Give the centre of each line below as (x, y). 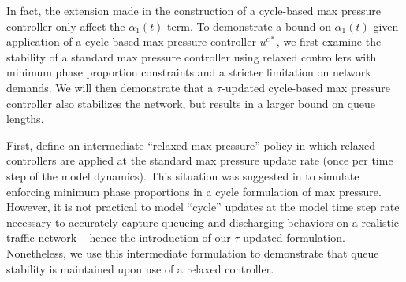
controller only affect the (66, 26)
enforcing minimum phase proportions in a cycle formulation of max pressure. (194, 191)
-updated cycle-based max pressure (306, 87)
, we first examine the (329, 41)
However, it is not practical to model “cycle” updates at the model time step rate (203, 207)
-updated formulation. (292, 237)
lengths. (25, 119)
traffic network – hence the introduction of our (119, 237)
